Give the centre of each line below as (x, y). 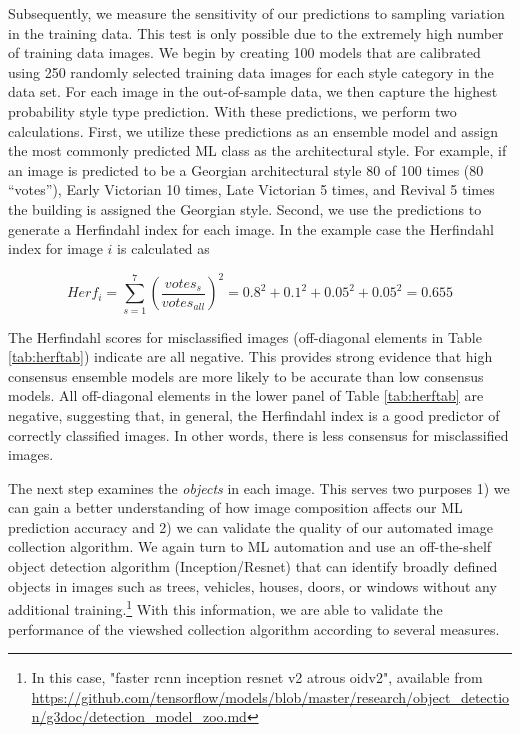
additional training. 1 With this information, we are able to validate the (225, 607)
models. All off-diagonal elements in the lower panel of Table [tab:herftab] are (246, 395)
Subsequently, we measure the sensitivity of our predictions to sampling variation (256, 13)
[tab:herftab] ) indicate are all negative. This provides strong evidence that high (250, 356)
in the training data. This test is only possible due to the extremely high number (256, 32)
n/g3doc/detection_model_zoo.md (139, 716)
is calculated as (163, 248)
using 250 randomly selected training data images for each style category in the (251, 71)
